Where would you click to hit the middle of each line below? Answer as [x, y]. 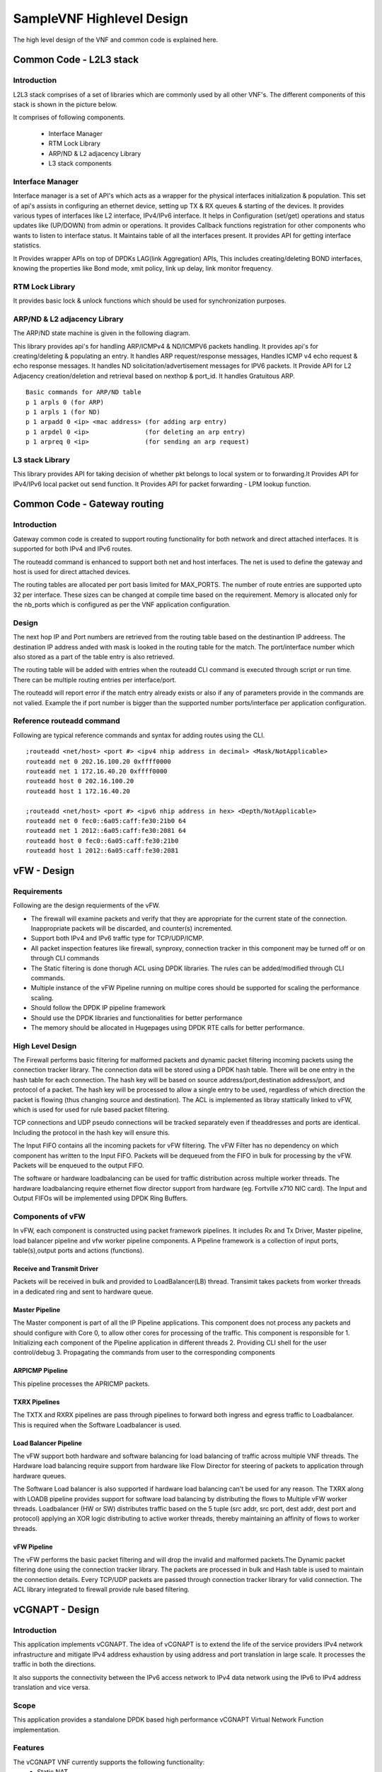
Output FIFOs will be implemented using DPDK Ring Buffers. [100, 1199]
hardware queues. [40, 1476]
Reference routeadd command [66, 721]
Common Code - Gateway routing [88, 504]
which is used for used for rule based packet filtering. [91, 1110]
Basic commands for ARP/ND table [83, 392]
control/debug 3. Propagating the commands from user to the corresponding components [144, 1352]
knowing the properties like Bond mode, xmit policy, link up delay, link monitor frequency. [143, 268]
